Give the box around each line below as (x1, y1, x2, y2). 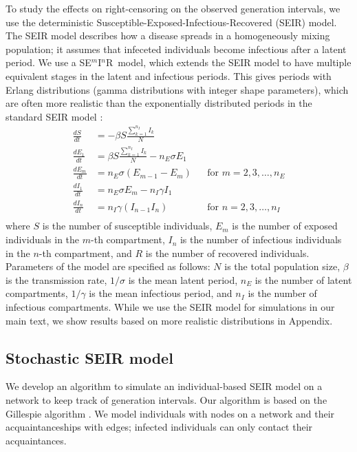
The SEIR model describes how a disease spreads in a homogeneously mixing (6, 28, 330, 43)
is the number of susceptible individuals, (42, 218, 213, 233)
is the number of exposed (232, 218, 338, 233)
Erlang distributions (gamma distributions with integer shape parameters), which (6, 82, 349, 96)
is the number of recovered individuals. (145, 245, 310, 260)
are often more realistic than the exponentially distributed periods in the (6, 96, 312, 110)
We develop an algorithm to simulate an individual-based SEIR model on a (6, 379, 323, 393)
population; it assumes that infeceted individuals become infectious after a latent (6, 41, 347, 56)
